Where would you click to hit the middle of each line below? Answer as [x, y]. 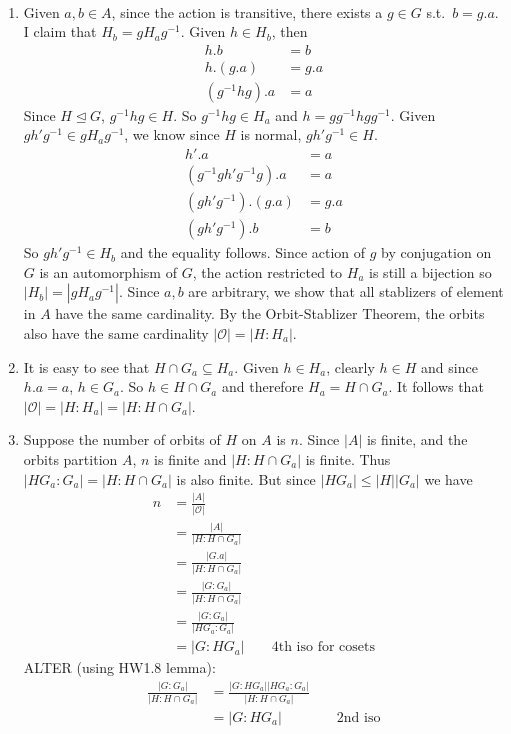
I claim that [60, 31]
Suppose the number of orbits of [122, 439]
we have [448, 478]
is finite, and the [417, 439]
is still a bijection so [430, 271]
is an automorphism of [108, 271]
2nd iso [358, 717]
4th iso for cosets [323, 647]
